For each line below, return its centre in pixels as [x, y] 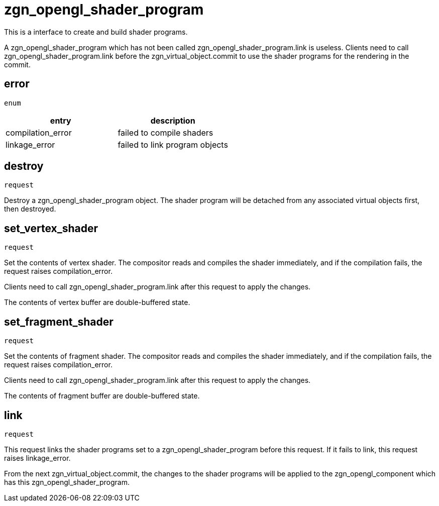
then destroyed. [30, 209]
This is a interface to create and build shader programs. [96, 32]
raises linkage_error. [37, 458]
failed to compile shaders [166, 132]
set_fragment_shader [59, 322]
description [173, 120]
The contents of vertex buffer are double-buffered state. [97, 302]
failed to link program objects [173, 144]
